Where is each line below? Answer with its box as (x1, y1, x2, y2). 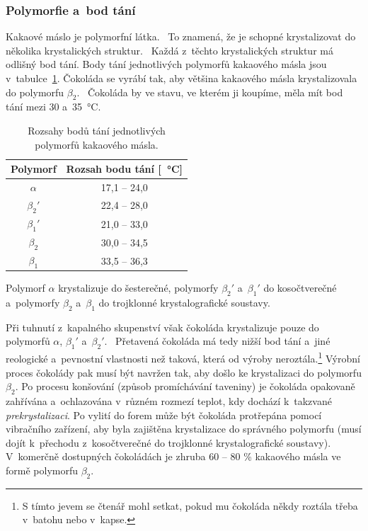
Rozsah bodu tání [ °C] (66, 161, 183, 176)
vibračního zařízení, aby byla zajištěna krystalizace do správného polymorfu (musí (6, 421, 362, 436)
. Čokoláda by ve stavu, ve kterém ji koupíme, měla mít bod (76, 84, 343, 99)
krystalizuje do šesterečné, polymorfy (58, 280, 219, 295)
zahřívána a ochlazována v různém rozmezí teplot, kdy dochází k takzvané (6, 393, 332, 408)
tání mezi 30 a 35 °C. (6, 99, 101, 114)
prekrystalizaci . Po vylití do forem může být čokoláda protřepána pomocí (6, 407, 322, 422)
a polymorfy (6, 295, 60, 310)
